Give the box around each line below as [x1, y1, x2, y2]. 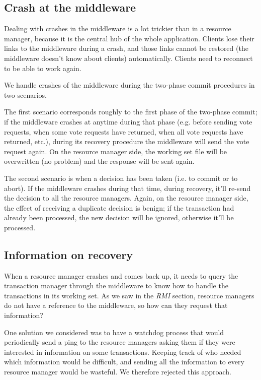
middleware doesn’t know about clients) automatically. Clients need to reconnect [4, 52, 253, 63]
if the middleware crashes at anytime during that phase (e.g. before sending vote [4, 116, 252, 126]
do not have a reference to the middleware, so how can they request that [4, 300, 228, 310]
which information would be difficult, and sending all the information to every [4, 356, 244, 367]
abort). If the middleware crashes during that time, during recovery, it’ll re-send [4, 182, 251, 193]
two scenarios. [4, 89, 47, 100]
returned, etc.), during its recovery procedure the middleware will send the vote [4, 136, 249, 147]
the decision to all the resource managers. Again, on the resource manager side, [4, 193, 248, 203]
